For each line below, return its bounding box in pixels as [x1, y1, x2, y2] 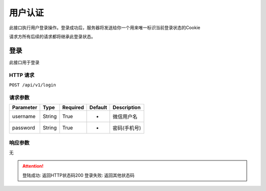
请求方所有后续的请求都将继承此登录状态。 [9, 33, 96, 39]
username [12, 113, 36, 120]
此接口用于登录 [9, 59, 39, 65]
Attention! [22, 163, 44, 169]
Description [112, 104, 141, 111]
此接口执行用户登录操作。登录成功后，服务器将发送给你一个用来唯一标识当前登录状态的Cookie [9, 25, 200, 31]
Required [62, 104, 84, 111]
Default [89, 104, 107, 111]
